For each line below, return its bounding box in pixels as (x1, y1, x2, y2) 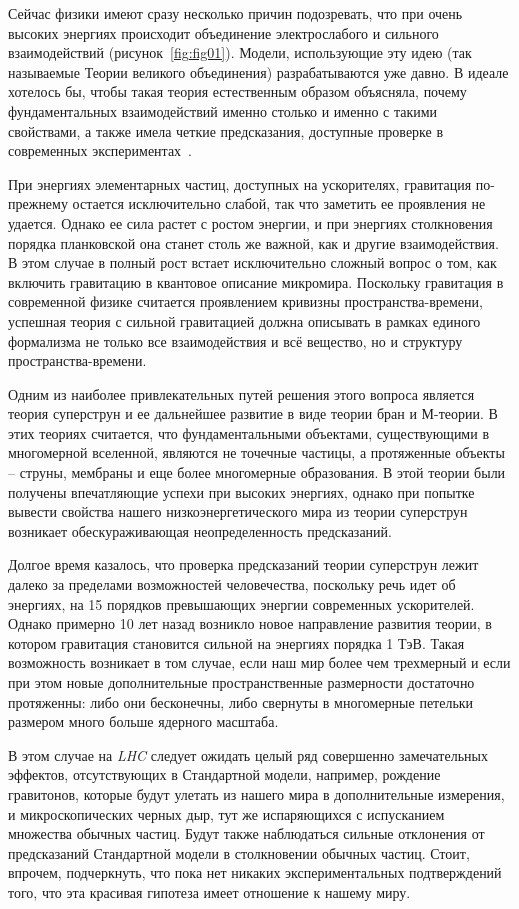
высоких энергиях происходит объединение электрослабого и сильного (8, 22, 439, 43)
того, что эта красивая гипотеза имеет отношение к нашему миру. (8, 881, 411, 902)
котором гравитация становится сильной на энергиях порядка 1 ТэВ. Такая (8, 632, 465, 653)
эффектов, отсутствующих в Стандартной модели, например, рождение (8, 764, 441, 785)
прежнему (8, 193, 68, 214)
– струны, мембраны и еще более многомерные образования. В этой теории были (8, 462, 506, 483)
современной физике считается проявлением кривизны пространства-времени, (8, 291, 483, 312)
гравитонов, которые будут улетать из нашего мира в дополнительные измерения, (8, 783, 505, 804)
